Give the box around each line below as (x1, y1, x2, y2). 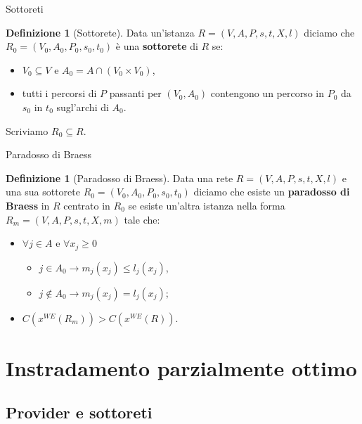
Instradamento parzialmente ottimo (6, 353, 357, 382)
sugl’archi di (56, 99, 109, 114)
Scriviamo (6, 123, 49, 138)
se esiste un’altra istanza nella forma (128, 198, 285, 212)
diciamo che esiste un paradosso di (193, 184, 350, 199)
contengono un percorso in (210, 86, 325, 101)
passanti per (109, 86, 162, 101)
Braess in (6, 198, 50, 212)
